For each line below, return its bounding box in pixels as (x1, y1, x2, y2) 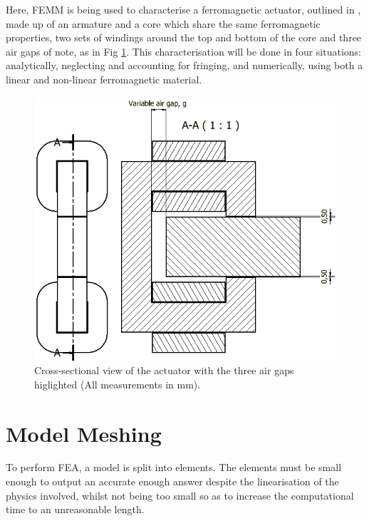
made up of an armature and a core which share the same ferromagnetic (6, 16, 321, 31)
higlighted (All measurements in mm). (34, 376, 201, 391)
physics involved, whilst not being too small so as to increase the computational (6, 488, 354, 502)
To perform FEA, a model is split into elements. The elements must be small (6, 460, 342, 475)
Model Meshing (6, 418, 162, 448)
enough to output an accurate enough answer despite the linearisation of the (6, 474, 339, 489)
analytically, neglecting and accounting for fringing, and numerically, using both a (6, 58, 363, 73)
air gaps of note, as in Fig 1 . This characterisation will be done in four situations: (6, 43, 362, 58)
